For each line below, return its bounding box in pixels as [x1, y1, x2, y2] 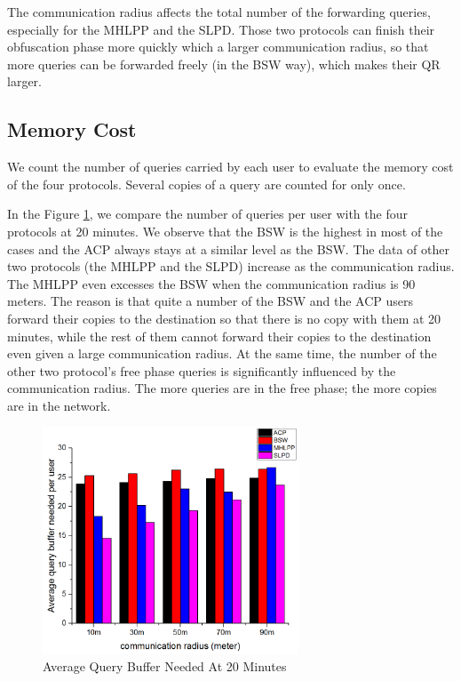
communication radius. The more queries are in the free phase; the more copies [7, 379, 437, 397]
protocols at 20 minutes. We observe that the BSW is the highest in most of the [7, 221, 443, 240]
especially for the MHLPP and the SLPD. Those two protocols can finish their [7, 20, 435, 38]
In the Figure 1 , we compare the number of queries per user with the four [7, 204, 408, 223]
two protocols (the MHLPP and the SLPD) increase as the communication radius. [7, 257, 455, 276]
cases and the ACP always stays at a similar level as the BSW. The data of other [7, 239, 449, 258]
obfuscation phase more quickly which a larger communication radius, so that [7, 37, 429, 56]
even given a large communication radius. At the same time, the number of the [7, 344, 437, 363]
